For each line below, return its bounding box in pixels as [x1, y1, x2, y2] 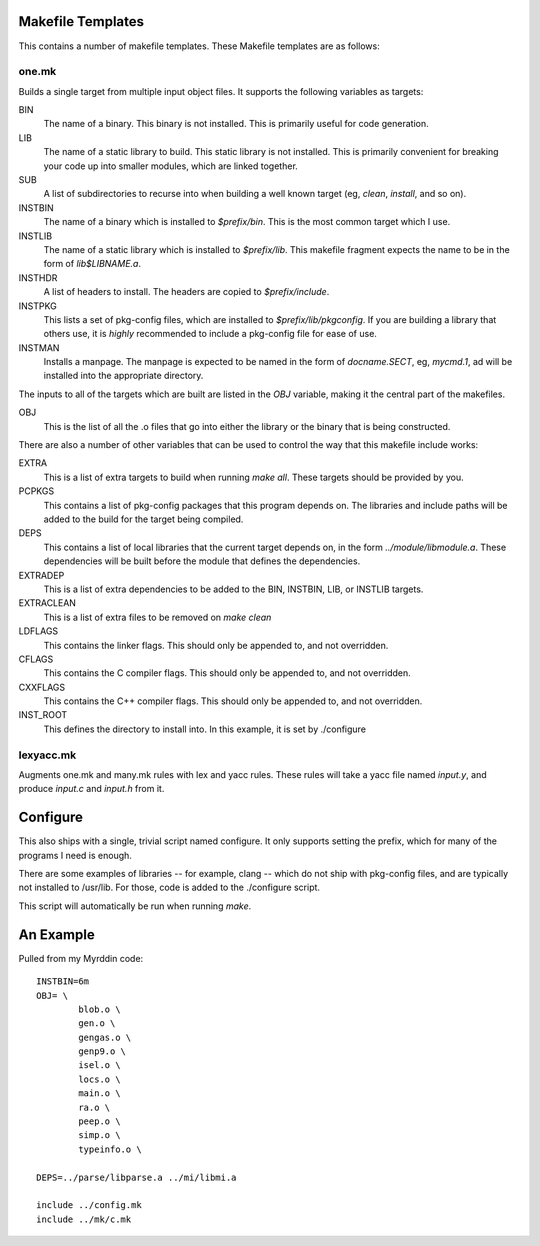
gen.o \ [78, 1018, 116, 1029]
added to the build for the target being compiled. [43, 513, 244, 525]
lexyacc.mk [18, 748, 77, 762]
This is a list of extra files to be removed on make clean [43, 611, 272, 623]
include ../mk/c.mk [36, 1213, 132, 1225]
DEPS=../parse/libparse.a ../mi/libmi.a [36, 1171, 237, 1183]
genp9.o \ [78, 1046, 127, 1057]
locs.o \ [78, 1073, 121, 1085]
